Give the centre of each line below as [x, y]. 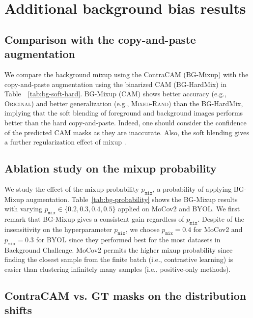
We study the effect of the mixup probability [72, 188]
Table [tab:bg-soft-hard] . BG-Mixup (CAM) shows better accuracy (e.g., [115, 94]
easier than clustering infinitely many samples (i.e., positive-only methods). [118, 269]
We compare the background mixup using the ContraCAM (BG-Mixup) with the [126, 74]
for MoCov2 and [218, 229]
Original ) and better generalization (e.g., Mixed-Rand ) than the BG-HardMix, [124, 103]
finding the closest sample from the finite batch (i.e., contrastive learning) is [119, 259]
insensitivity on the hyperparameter [58, 229]
